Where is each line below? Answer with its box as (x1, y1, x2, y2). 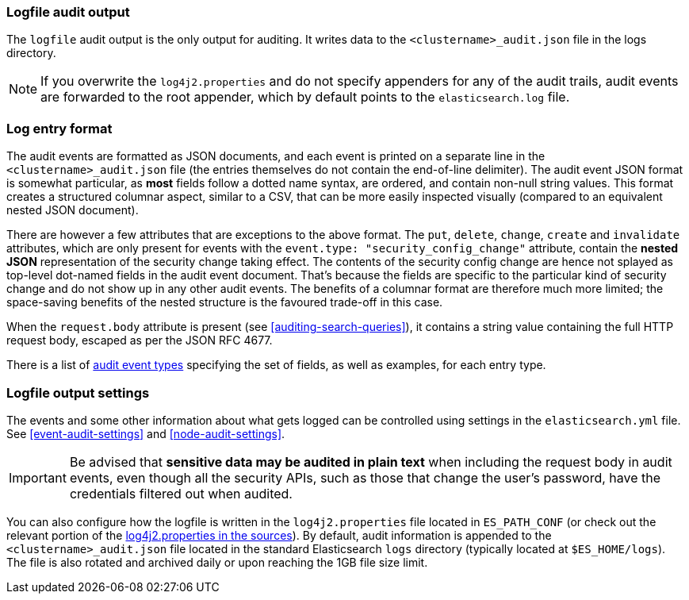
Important (9, 469, 67, 486)
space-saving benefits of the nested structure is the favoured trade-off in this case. (6, 295, 443, 310)
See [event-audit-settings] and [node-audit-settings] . (6, 426, 285, 440)
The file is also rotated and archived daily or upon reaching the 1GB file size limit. (6, 555, 428, 569)
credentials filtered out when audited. (69, 485, 293, 502)
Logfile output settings (6, 384, 150, 401)
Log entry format (6, 120, 113, 137)
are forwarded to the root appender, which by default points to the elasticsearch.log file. (40, 89, 570, 106)
